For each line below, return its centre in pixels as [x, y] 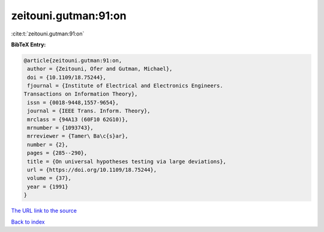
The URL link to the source [44, 211]
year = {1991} [48, 187]
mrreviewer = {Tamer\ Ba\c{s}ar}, [78, 136]
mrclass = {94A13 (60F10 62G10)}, [78, 119]
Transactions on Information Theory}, [81, 94]
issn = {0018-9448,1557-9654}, [73, 102]
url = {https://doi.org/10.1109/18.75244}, [92, 170]
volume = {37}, [49, 178]
